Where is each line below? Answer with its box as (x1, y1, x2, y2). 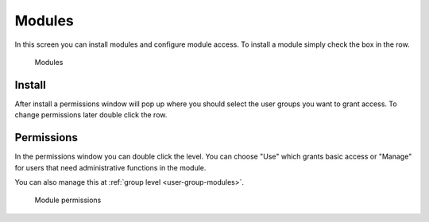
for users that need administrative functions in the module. (14, 163, 207, 172)
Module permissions (34, 195, 102, 205)
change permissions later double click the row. (14, 110, 168, 120)
